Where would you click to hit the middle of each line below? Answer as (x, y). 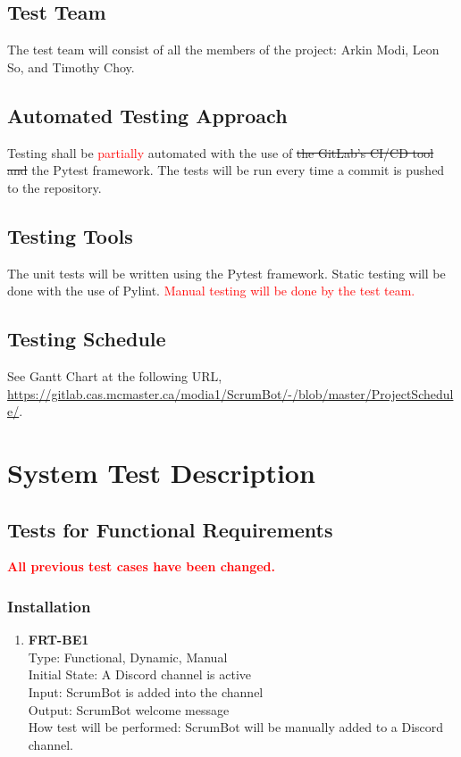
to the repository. (54, 187)
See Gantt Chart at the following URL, (115, 375)
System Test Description (161, 472)
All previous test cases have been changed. (141, 566)
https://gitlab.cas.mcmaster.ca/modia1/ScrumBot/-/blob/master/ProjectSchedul (230, 393)
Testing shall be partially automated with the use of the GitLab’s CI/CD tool (221, 152)
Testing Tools (70, 235)
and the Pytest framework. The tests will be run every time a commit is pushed (226, 170)
